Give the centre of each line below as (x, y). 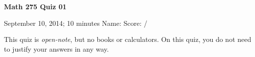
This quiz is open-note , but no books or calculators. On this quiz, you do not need (128, 39)
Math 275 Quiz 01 (35, 6)
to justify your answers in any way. (57, 48)
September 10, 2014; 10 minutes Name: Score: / (76, 23)
